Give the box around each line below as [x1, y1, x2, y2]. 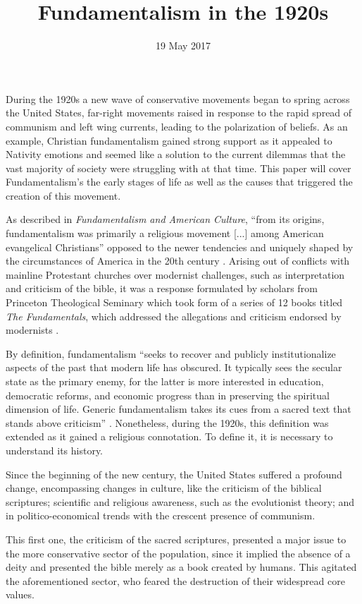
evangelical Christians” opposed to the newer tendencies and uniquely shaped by [6, 239, 354, 254]
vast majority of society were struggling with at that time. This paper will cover [6, 160, 351, 175]
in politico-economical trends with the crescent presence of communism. [6, 508, 316, 523]
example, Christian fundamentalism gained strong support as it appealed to [6, 133, 332, 147]
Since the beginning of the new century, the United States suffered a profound [6, 466, 342, 481]
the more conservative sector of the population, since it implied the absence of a [6, 545, 351, 560]
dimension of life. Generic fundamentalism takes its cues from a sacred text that [6, 401, 351, 416]
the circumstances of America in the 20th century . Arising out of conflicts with [6, 253, 350, 268]
